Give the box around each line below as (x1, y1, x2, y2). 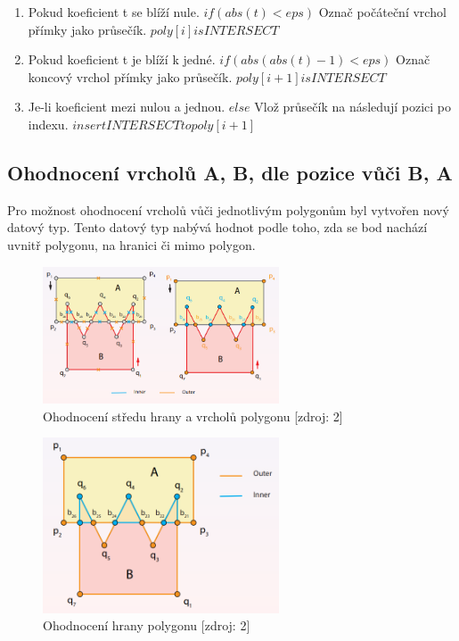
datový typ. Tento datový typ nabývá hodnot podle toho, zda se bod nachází (7, 218, 428, 237)
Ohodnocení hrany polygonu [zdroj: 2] (43, 616, 250, 635)
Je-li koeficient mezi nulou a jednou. (28, 97, 225, 116)
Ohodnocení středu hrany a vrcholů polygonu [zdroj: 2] (43, 406, 343, 425)
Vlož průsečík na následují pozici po (254, 97, 451, 116)
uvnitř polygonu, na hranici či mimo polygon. (7, 235, 256, 254)
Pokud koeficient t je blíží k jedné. (28, 50, 216, 69)
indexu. (28, 114, 69, 133)
